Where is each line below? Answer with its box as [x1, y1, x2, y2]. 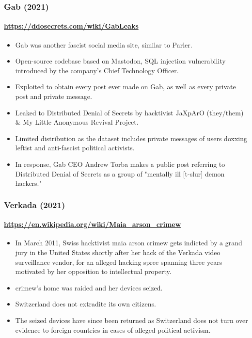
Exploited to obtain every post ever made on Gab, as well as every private [15, 81, 236, 92]
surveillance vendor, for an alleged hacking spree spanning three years [15, 257, 222, 267]
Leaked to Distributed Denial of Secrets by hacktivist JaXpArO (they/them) [15, 107, 244, 117]
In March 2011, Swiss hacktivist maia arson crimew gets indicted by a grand [15, 238, 242, 248]
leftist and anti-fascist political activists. [15, 143, 135, 153]
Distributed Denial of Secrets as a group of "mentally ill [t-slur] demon [15, 168, 225, 178]
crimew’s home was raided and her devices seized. [15, 282, 163, 292]
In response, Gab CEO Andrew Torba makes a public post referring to [15, 159, 225, 169]
